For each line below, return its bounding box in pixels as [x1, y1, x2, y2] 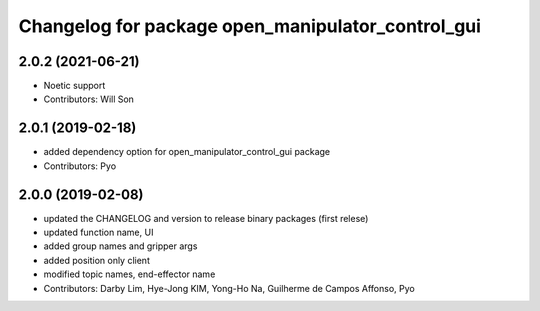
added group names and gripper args [43, 240, 198, 252]
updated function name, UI [43, 226, 154, 239]
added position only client [43, 254, 150, 266]
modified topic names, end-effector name [43, 268, 216, 280]
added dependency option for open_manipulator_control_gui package [43, 146, 331, 158]
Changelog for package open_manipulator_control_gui [18, 15, 482, 37]
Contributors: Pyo [43, 160, 117, 172]
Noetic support [43, 80, 106, 92]
